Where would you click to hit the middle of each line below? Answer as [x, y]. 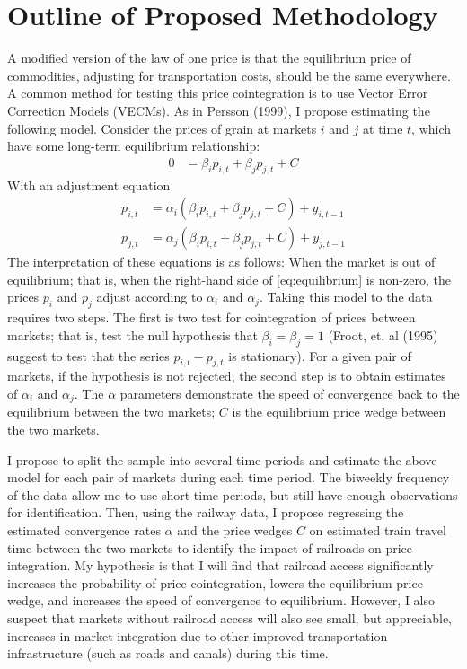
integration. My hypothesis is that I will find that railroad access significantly [220, 565]
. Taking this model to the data [346, 297]
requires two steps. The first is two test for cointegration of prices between [211, 317]
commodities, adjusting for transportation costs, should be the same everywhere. [229, 75]
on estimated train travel [378, 529]
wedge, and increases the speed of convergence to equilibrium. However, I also [221, 600]
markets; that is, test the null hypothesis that [132, 334]
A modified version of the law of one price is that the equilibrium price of [209, 58]
